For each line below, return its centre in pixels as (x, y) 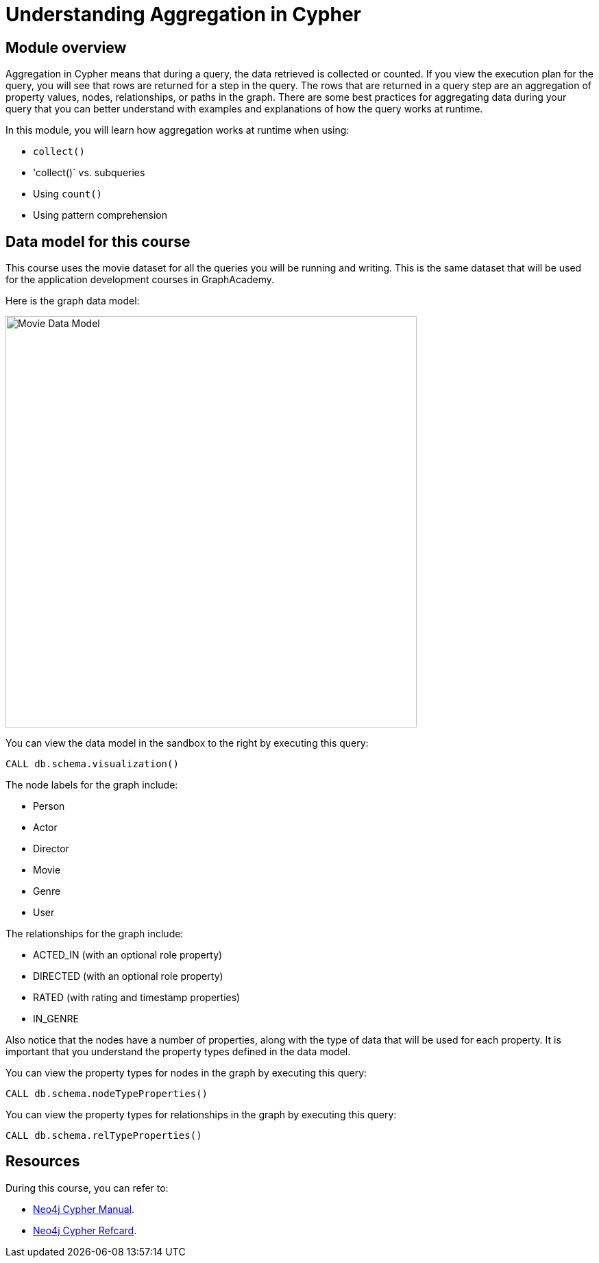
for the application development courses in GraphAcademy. (140, 280)
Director (51, 849)
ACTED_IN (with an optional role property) (128, 955)
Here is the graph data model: (73, 301)
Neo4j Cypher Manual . (84, 1209)
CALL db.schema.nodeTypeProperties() (107, 1094)
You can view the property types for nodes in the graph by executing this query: (186, 1073)
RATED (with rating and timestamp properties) (137, 998)
